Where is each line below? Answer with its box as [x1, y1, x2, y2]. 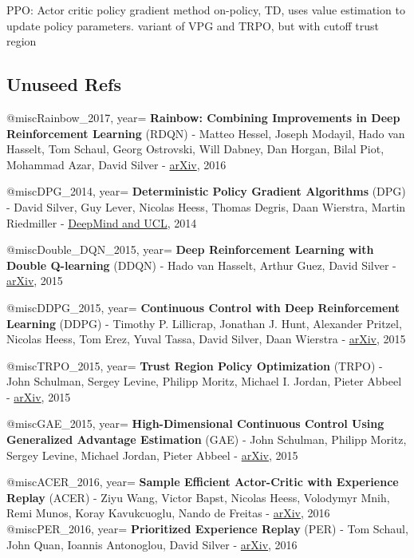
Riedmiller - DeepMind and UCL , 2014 [6, 214, 197, 231]
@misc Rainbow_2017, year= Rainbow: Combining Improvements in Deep [6, 109, 400, 125]
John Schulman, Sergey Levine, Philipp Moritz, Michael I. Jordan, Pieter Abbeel [6, 373, 402, 390]
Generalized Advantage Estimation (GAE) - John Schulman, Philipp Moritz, [6, 431, 407, 448]
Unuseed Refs [6, 72, 121, 97]
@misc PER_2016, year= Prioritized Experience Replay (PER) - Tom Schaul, [6, 520, 408, 537]
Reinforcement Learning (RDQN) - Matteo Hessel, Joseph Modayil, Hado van [6, 125, 405, 141]
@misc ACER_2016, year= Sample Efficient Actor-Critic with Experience [6, 473, 399, 490]
